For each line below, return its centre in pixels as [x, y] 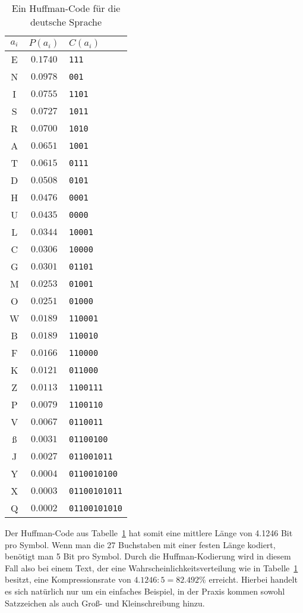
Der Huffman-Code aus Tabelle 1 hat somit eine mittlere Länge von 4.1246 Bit [149, 533]
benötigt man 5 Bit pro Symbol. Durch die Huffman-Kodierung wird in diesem [148, 556]
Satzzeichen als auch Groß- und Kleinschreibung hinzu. [105, 603]
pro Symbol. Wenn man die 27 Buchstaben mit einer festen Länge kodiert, [140, 544]
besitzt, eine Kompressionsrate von [68, 579]
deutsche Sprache [66, 22]
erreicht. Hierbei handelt [253, 579]
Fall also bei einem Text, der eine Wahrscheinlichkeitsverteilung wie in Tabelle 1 [151, 567]
